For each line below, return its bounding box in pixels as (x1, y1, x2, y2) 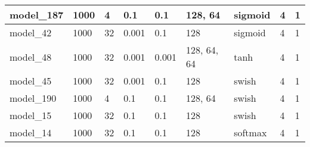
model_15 (10, 108, 52, 122)
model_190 (10, 91, 57, 105)
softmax (234, 126, 267, 139)
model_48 (10, 49, 52, 64)
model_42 (10, 26, 52, 39)
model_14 (10, 126, 52, 139)
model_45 (10, 74, 52, 87)
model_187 (10, 8, 64, 21)
